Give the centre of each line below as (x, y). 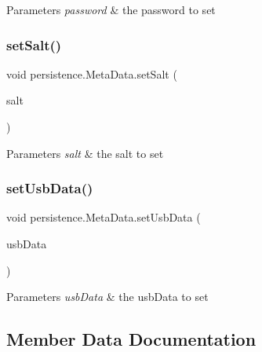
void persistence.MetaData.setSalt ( (92, 73)
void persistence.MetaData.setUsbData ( (104, 217)
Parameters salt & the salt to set (85, 153)
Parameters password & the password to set (111, 9)
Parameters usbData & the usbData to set (107, 297)
